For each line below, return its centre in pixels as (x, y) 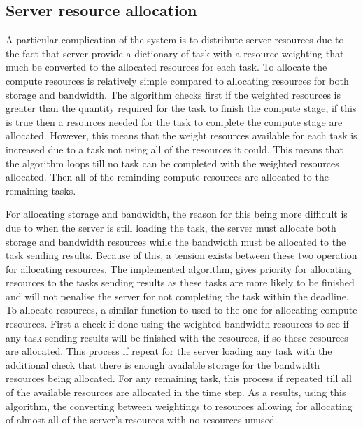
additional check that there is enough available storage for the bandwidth (163, 364)
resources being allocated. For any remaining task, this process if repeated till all (179, 378)
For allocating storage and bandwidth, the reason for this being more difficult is (177, 214)
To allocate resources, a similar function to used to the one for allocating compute (181, 310)
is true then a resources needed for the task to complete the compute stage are (174, 121)
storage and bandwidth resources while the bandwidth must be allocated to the (176, 241)
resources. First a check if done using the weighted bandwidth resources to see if (177, 324)
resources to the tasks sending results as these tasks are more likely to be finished (180, 282)
